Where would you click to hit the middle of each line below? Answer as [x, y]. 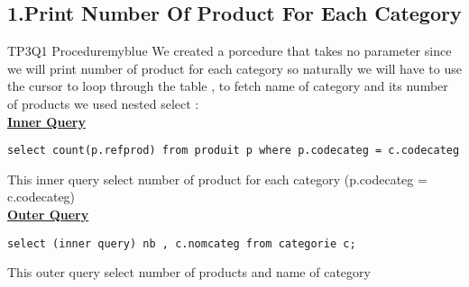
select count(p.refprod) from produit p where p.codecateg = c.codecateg [234, 151]
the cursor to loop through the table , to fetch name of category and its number [228, 86]
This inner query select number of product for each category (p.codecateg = [217, 179]
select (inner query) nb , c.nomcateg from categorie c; [182, 243]
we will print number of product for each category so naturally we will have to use [234, 68]
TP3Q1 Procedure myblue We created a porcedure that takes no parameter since [230, 51]
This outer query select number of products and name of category [189, 272]
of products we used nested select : [103, 103]
